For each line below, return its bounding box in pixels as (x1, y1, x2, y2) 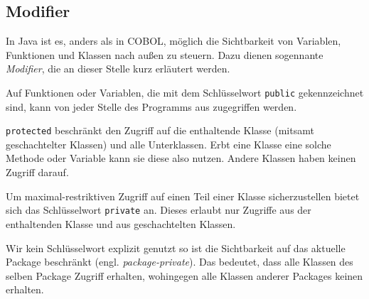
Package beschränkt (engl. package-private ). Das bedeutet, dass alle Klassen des (6, 254, 353, 269)
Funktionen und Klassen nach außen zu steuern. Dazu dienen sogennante (6, 47, 323, 62)
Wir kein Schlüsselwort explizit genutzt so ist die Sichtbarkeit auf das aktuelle (6, 240, 346, 255)
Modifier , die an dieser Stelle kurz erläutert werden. (6, 61, 230, 76)
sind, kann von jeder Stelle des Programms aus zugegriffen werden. (6, 99, 297, 114)
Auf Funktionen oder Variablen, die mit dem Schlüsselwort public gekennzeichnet (6, 85, 364, 99)
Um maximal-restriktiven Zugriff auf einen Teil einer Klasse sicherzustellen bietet (6, 188, 360, 203)
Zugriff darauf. (6, 165, 69, 180)
